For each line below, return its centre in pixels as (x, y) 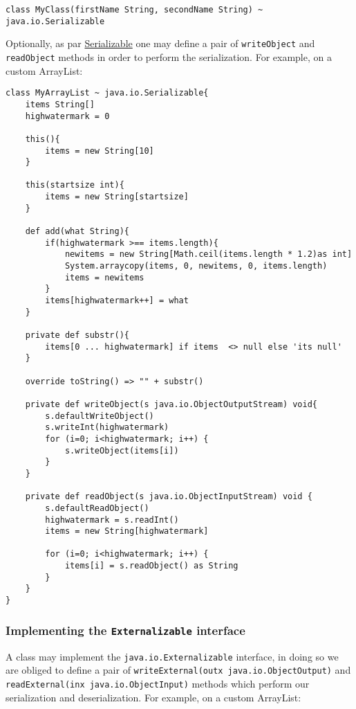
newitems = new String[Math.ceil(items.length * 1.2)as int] (208, 254)
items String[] (60, 104)
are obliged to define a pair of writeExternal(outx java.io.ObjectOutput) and (178, 670)
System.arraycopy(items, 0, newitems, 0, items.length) (196, 266)
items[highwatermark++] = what (117, 301)
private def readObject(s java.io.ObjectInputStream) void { (169, 497)
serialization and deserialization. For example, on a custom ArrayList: (153, 697)
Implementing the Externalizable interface (125, 630)
